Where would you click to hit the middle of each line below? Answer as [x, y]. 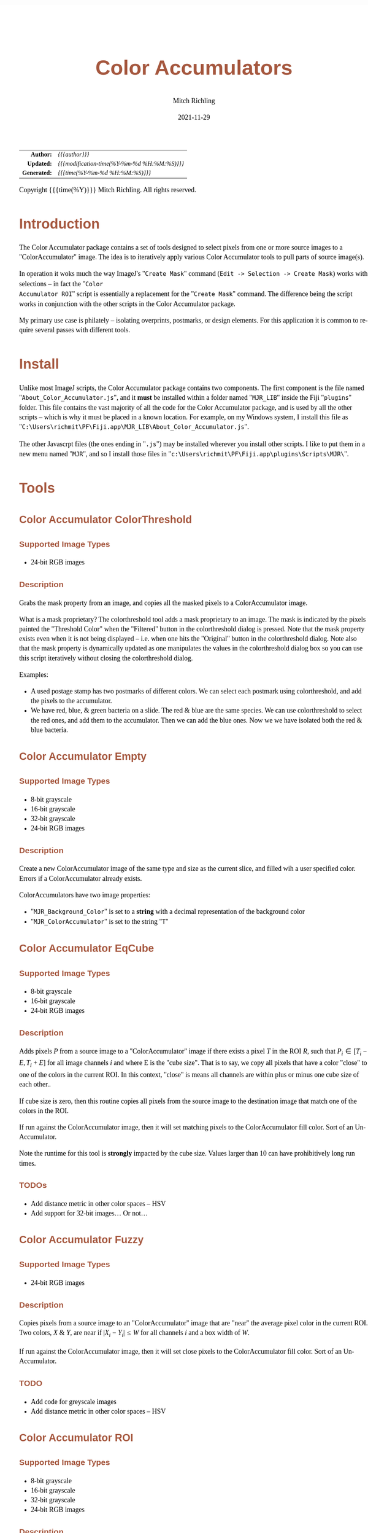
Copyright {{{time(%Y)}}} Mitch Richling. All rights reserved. [108, 190]
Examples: [34, 674]
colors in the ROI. [44, 1110]
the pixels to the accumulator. [72, 701]
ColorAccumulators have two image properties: [85, 895]
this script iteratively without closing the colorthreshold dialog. [106, 658]
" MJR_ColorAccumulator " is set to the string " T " [100, 922]
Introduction [59, 224]
